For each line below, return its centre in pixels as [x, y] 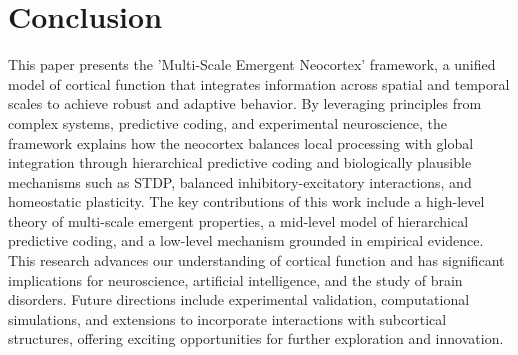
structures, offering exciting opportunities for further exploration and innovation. [256, 338]
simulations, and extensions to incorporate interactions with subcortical [227, 318]
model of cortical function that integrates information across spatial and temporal [259, 83]
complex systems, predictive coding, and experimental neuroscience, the [228, 122]
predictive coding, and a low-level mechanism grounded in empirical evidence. [246, 240]
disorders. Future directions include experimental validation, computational [239, 299]
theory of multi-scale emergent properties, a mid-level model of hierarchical [238, 220]
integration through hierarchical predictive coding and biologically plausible [240, 162]
